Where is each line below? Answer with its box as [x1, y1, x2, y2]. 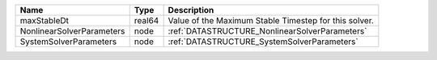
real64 [134, 15, 159, 26]
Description [168, 5, 214, 15]
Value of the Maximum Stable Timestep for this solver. [168, 15, 374, 26]
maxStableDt [19, 15, 69, 26]
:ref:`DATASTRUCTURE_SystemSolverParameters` [168, 36, 359, 47]
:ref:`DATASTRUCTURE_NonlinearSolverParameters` [168, 26, 367, 36]
